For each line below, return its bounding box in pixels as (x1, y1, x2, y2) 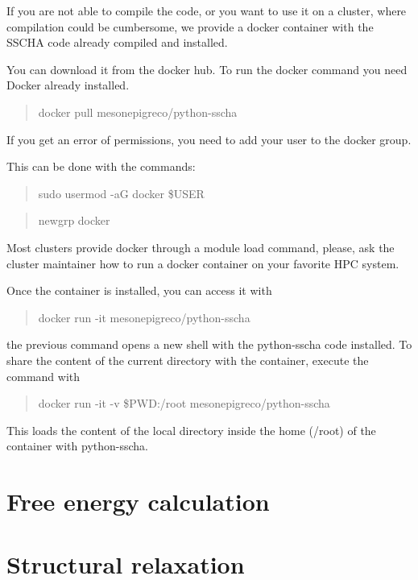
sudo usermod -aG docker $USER (38, 184, 205, 201)
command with (6, 367, 80, 384)
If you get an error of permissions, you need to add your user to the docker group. (6, 130, 412, 147)
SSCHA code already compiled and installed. (6, 34, 228, 51)
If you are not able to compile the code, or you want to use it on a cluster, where (6, 2, 407, 19)
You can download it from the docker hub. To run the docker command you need (6, 60, 408, 77)
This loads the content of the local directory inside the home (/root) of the (6, 421, 376, 438)
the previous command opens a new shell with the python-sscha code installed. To (6, 336, 412, 353)
